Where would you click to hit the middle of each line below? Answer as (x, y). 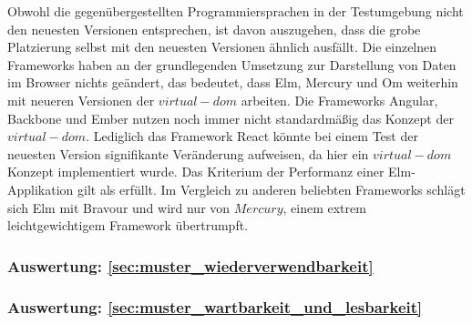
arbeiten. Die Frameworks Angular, (339, 100)
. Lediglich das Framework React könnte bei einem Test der (252, 136)
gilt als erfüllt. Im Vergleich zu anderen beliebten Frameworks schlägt (272, 189)
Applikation (41, 189)
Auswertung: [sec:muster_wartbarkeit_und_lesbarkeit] (215, 307)
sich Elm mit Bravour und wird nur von (119, 207)
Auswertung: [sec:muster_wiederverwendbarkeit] (190, 265)
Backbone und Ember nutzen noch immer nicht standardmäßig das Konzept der (231, 118)
